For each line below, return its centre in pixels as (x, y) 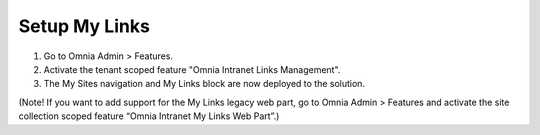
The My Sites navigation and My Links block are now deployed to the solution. (204, 84)
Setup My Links (84, 26)
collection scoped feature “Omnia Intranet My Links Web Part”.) (149, 116)
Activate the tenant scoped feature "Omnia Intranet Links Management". (192, 69)
